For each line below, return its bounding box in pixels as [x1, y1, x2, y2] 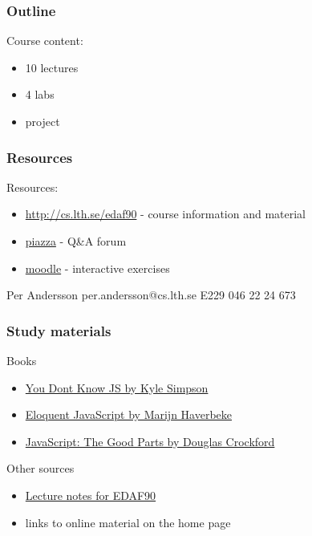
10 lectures [25, 59, 79, 75]
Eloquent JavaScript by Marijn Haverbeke [25, 406, 233, 423]
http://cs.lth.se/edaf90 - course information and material [25, 205, 306, 222]
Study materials [6, 320, 111, 340]
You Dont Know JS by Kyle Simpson [25, 379, 209, 396]
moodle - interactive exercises [25, 259, 170, 276]
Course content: [6, 32, 83, 49]
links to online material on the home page [25, 514, 231, 530]
